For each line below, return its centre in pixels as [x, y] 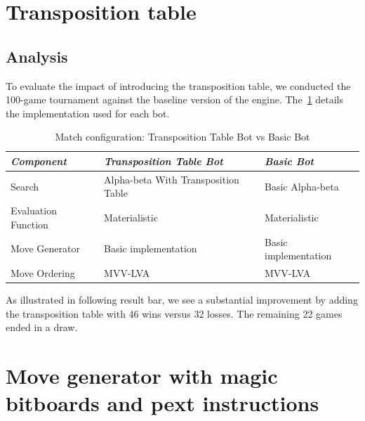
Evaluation [34, 210]
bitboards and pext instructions [162, 403]
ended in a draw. [42, 327]
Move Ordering [43, 273]
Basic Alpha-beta [301, 186]
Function [29, 224]
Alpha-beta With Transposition [172, 179]
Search [25, 186]
